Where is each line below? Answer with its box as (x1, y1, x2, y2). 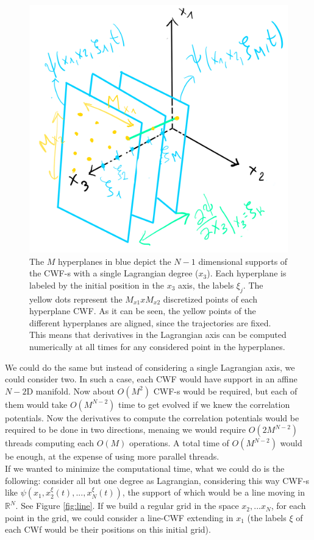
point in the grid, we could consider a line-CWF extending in (5, 511, 234, 524)
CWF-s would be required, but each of (153, 384, 298, 397)
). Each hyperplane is (207, 267, 287, 279)
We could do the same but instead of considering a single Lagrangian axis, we (5, 360, 295, 373)
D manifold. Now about (26, 384, 115, 397)
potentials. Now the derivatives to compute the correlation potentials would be (5, 411, 299, 424)
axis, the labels (178, 278, 234, 291)
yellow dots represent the (29, 292, 123, 305)
